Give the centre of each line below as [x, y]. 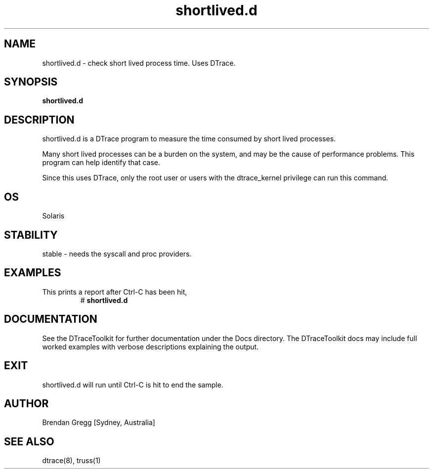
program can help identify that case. [101, 163]
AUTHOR [26, 403]
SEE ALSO [29, 441]
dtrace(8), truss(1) [71, 461]
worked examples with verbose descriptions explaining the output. [151, 346]
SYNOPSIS [31, 82]
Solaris [53, 216]
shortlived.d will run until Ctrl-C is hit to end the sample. [133, 385]
